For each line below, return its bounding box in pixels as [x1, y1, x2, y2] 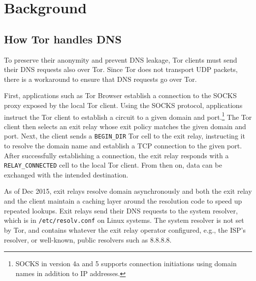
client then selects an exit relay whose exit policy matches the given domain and [4, 121, 246, 131]
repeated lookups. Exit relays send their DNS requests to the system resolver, [4, 205, 238, 215]
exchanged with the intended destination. [4, 169, 128, 179]
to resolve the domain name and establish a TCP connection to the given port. [4, 140, 242, 151]
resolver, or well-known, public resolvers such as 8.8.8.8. [4, 234, 172, 245]
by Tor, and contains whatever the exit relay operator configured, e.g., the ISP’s [4, 224, 246, 235]
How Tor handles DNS [4, 31, 122, 46]
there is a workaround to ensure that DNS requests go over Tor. [4, 73, 197, 84]
